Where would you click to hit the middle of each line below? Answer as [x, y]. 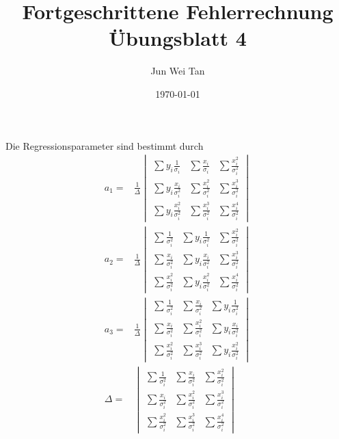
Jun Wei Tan [178, 71]
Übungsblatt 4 [178, 38]
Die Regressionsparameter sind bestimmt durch [105, 145]
